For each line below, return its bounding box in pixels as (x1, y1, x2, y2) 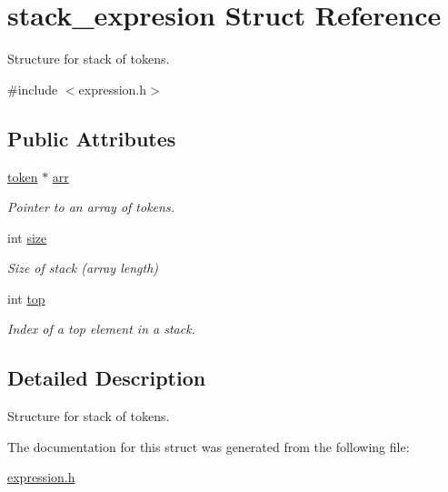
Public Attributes (7, 124, 176, 152)
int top (7, 288, 45, 307)
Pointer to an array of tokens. (7, 197, 174, 216)
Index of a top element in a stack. (7, 319, 195, 338)
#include (7, 79, 58, 98)
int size (7, 227, 47, 246)
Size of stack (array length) (7, 258, 159, 277)
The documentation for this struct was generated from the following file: (7, 437, 410, 456)
